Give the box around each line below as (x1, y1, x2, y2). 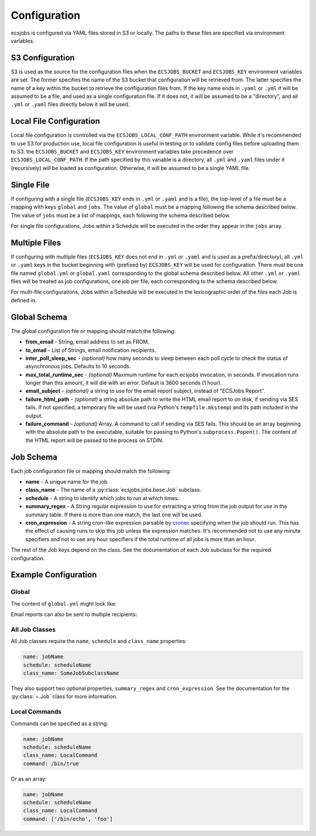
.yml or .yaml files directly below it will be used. (11, 101, 130, 108)
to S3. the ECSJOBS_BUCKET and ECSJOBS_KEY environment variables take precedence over (11, 148, 234, 155)
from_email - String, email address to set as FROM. (25, 338, 149, 345)
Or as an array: (11, 775, 47, 782)
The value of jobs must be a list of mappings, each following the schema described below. (11, 212, 231, 219)
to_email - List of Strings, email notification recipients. (25, 346, 156, 354)
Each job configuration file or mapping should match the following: (11, 467, 171, 474)
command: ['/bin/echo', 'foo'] (23, 815, 114, 822)
